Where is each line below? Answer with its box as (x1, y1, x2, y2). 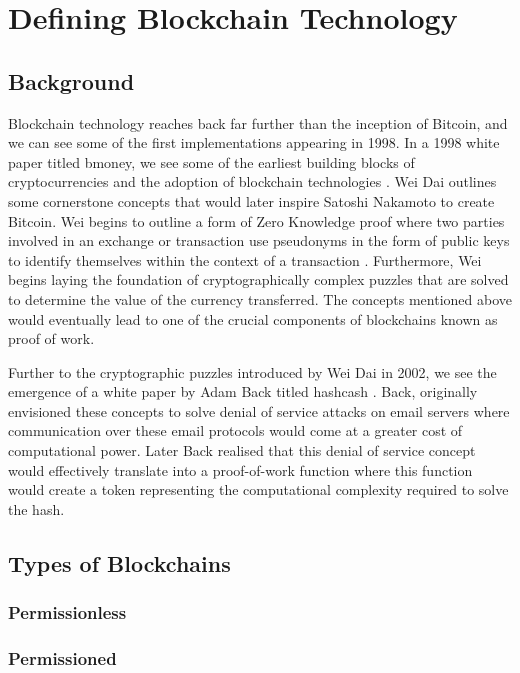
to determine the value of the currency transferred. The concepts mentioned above (8, 288, 512, 309)
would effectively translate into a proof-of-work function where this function (8, 459, 473, 480)
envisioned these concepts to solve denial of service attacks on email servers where (8, 400, 510, 421)
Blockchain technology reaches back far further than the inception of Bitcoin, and (8, 112, 508, 133)
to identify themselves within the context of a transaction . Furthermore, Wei (8, 249, 482, 270)
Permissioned (8, 646, 117, 670)
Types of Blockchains (8, 547, 231, 578)
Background (8, 65, 135, 96)
